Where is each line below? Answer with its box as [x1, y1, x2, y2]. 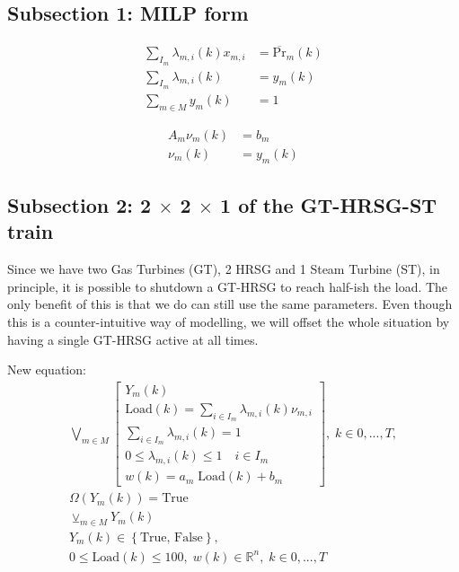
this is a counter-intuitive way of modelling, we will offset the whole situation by [7, 312, 450, 330]
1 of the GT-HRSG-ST [220, 190, 437, 218]
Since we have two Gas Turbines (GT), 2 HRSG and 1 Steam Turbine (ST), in [7, 260, 440, 278]
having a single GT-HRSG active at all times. [7, 330, 259, 348]
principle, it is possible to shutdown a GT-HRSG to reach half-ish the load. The [7, 277, 448, 295]
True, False [139, 532, 203, 545]
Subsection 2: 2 [7, 190, 152, 218]
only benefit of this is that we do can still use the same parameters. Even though [7, 295, 453, 313]
